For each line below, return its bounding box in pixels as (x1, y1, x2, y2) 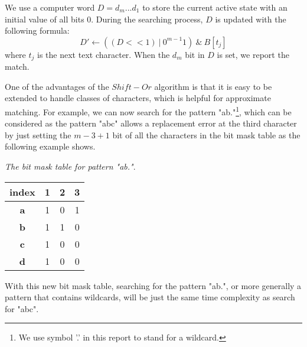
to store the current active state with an (142, 1, 288, 13)
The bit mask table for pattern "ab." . (5, 160, 136, 173)
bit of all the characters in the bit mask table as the (112, 128, 301, 141)
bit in (185, 48, 205, 60)
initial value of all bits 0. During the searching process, (5, 12, 203, 25)
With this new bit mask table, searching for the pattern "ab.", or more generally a (5, 279, 302, 291)
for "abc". (5, 302, 39, 314)
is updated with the (215, 12, 286, 25)
